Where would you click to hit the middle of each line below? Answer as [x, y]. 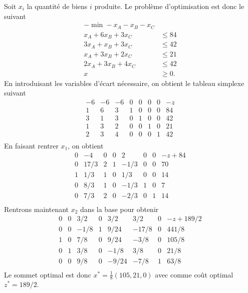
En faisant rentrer [31, 146]
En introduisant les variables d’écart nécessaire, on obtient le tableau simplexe [124, 83]
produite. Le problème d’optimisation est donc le [169, 6]
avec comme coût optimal [194, 274]
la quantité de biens [57, 6]
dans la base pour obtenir [119, 209]
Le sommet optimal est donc [48, 274]
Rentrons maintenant [37, 209]
